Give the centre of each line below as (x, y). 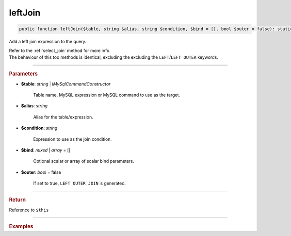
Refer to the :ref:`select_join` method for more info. (60, 51)
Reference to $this (29, 210)
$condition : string (39, 128)
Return (17, 200)
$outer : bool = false (41, 172)
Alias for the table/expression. (63, 117)
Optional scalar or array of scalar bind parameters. (84, 161)
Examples (21, 227)
